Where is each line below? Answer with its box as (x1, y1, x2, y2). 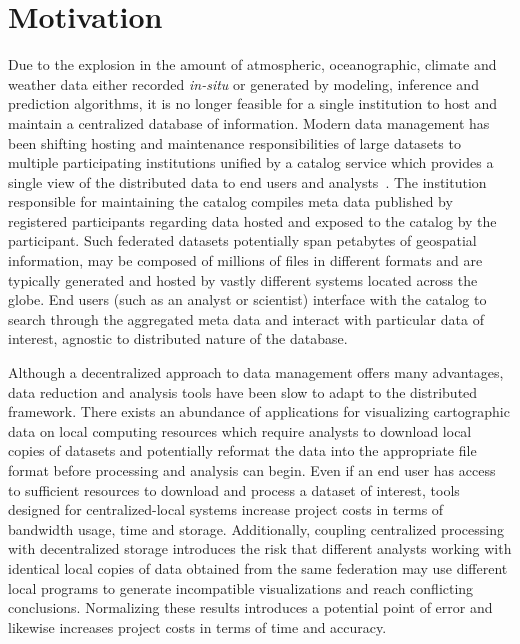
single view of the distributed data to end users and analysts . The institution (8, 171, 487, 192)
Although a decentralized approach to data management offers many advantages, (8, 362, 504, 383)
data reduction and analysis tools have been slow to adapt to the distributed (8, 381, 478, 402)
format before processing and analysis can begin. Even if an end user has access (8, 460, 496, 480)
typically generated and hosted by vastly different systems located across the (8, 269, 478, 290)
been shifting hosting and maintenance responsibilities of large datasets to (8, 132, 461, 153)
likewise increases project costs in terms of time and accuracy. (8, 616, 387, 637)
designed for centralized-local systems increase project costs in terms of (8, 499, 444, 520)
